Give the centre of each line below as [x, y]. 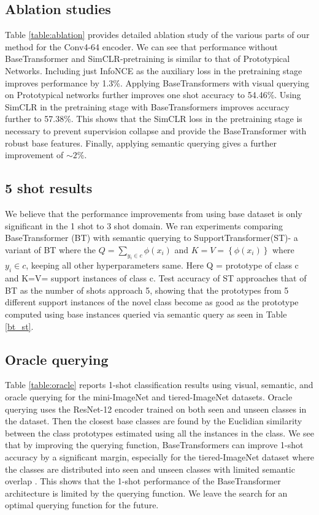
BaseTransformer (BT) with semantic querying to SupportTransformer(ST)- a [152, 238]
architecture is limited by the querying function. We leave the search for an [146, 493]
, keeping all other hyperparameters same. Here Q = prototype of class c [162, 265]
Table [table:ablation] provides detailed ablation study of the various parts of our [157, 35]
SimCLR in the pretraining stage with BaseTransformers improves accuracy [147, 106]
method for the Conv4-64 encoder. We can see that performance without [141, 46]
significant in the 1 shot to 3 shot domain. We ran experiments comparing [144, 225]
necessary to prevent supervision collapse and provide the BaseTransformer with [156, 130]
